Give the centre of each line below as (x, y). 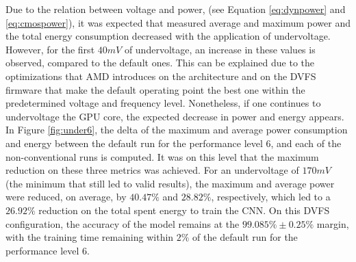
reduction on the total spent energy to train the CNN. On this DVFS (184, 210)
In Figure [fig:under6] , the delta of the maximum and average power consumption (177, 130)
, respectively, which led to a (271, 197)
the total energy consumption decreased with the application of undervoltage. (168, 36)
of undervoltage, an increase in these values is (220, 49)
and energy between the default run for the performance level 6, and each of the (174, 143)
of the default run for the (245, 237)
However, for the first (50, 49)
